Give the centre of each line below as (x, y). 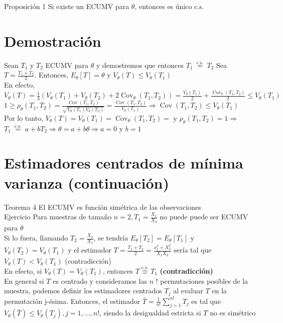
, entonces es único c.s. (169, 6)
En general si (24, 280)
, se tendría (111, 238)
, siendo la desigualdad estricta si (150, 313)
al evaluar (188, 291)
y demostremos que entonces (140, 65)
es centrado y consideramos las (100, 280)
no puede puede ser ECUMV (204, 217)
